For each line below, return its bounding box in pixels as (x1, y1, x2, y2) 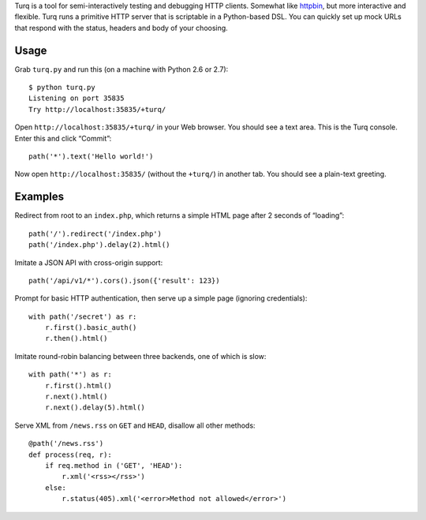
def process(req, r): (28, 450, 112, 459)
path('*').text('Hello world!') (28, 152, 154, 161)
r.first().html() (44, 381, 112, 390)
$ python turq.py (28, 83, 95, 92)
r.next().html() (44, 392, 108, 402)
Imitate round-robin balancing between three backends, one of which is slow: (14, 351, 267, 361)
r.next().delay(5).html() (44, 403, 146, 412)
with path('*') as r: (28, 370, 112, 379)
